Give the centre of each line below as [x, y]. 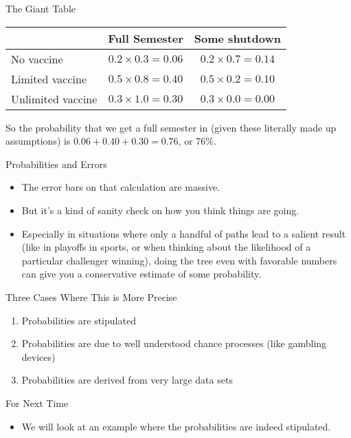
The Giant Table [41, 8]
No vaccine [37, 59]
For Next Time [37, 403]
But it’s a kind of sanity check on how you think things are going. [160, 210]
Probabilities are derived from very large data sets [127, 380]
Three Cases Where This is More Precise [91, 296]
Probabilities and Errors [56, 164]
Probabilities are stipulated [79, 320]
